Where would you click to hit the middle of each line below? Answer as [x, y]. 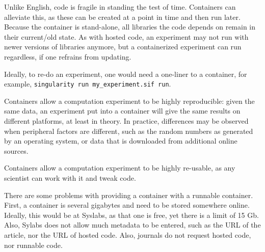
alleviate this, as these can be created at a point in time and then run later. [122, 17]
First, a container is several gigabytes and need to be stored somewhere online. [127, 205]
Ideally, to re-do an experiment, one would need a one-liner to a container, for [126, 74]
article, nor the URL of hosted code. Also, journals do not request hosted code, [128, 234]
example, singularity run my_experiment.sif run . [88, 84]
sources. [16, 150]
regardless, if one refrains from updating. [68, 56]
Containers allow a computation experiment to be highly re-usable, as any [120, 168]
